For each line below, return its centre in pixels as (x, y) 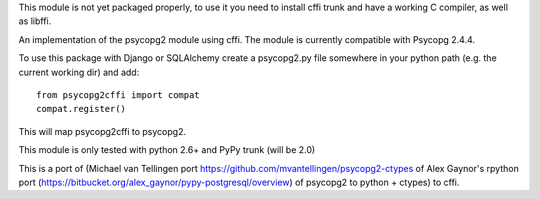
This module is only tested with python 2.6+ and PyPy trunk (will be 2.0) (167, 150)
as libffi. (35, 21)
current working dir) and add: (79, 72)
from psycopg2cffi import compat (118, 94)
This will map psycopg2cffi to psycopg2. (102, 131)
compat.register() (81, 109)
